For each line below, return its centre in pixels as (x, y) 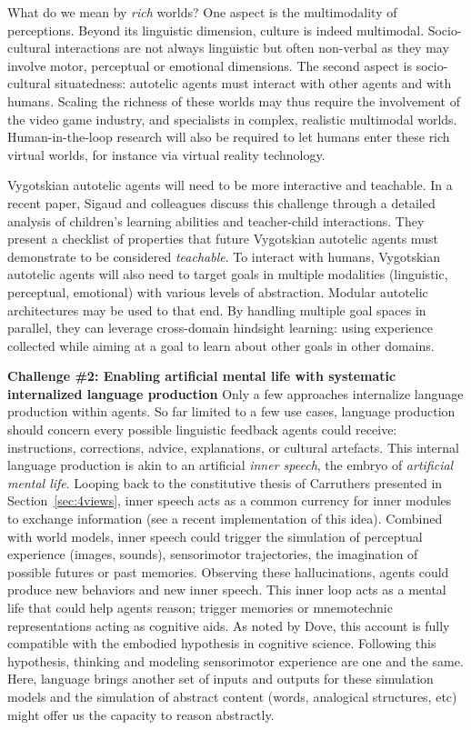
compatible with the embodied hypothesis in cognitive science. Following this (222, 643)
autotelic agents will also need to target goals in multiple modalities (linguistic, (228, 274)
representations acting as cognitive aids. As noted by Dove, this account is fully (229, 625)
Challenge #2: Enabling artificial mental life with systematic (202, 376)
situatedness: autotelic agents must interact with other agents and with (253, 83)
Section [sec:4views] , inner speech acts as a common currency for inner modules (230, 500)
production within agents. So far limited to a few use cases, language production (231, 411)
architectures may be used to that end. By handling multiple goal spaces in (217, 310)
